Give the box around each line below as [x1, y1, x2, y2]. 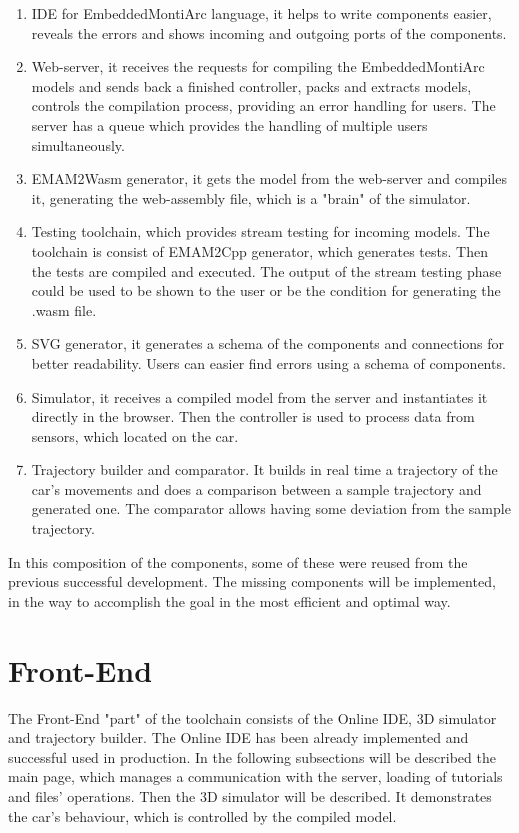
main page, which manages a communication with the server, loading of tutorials [8, 766, 503, 787]
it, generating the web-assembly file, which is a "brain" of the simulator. [31, 187, 471, 208]
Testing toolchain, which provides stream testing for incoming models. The [31, 221, 490, 242]
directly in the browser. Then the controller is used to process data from [31, 406, 475, 427]
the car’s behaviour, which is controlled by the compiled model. [8, 805, 397, 826]
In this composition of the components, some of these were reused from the [8, 551, 468, 572]
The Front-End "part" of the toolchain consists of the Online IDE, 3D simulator [8, 707, 497, 728]
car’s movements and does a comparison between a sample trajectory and [31, 478, 482, 499]
